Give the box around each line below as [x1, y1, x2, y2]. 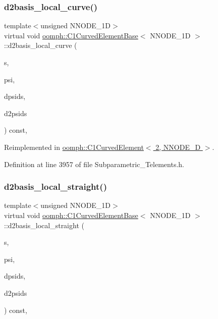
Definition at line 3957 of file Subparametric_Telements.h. [4, 158, 184, 169]
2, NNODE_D [155, 141, 201, 152]
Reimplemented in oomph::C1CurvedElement [4, 141, 144, 152]
